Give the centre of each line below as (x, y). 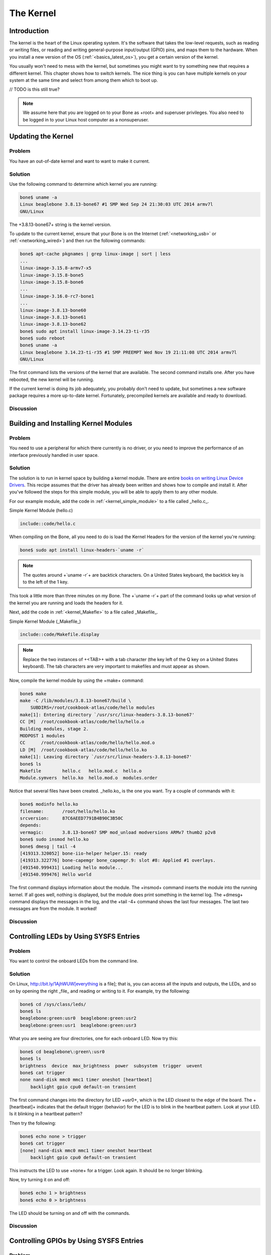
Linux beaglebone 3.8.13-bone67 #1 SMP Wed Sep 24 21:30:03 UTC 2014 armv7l (116, 204)
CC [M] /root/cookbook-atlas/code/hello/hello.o (82, 722)
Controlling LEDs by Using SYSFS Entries (75, 936)
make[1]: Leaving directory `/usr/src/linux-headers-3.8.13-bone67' (106, 757)
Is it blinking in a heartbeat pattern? (46, 1114)
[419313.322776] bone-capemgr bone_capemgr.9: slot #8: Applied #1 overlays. (118, 860)
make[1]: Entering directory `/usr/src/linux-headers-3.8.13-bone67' (107, 715)
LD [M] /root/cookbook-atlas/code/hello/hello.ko (84, 750)
